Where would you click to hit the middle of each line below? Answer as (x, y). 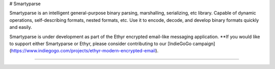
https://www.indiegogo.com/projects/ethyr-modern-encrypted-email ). (85, 51)
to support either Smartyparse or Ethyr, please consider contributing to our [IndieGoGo (101, 44)
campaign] (204, 44)
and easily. (21, 27)
